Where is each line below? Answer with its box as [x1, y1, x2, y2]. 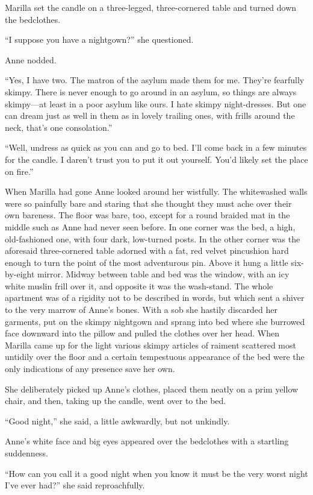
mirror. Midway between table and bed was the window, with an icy [37, 268, 290, 280]
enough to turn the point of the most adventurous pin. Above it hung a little [5, 256, 288, 268]
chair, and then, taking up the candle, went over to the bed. [5, 394, 226, 407]
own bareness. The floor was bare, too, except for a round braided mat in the [5, 209, 290, 221]
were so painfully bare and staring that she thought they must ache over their [5, 197, 292, 209]
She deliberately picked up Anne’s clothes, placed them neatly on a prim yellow [5, 382, 299, 395]
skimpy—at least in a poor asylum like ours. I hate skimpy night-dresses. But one [5, 97, 306, 110]
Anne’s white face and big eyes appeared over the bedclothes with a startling [5, 435, 289, 447]
